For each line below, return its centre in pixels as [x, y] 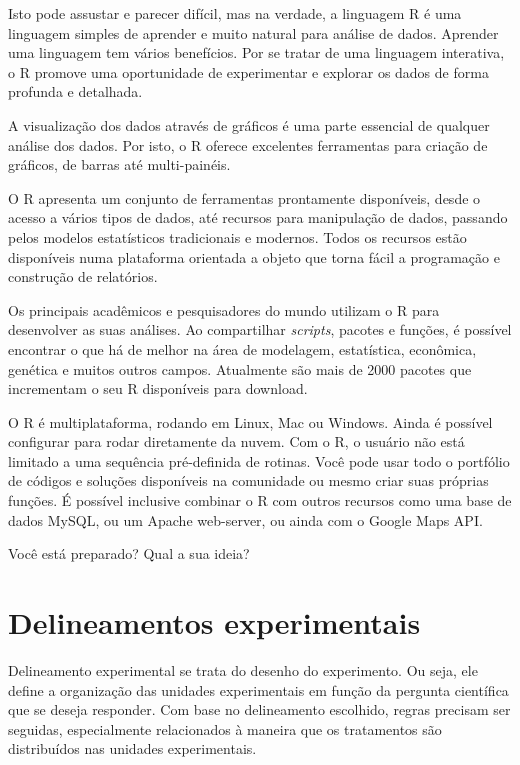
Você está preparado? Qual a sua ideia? [129, 553]
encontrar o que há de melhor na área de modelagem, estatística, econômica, [242, 348]
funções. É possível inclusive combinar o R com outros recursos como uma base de [260, 500]
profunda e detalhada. [75, 91]
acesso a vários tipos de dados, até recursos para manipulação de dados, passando [258, 217]
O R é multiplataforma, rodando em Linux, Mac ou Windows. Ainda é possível [250, 421]
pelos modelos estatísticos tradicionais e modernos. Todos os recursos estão [237, 236]
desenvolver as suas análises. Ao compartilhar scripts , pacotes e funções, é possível [260, 329]
